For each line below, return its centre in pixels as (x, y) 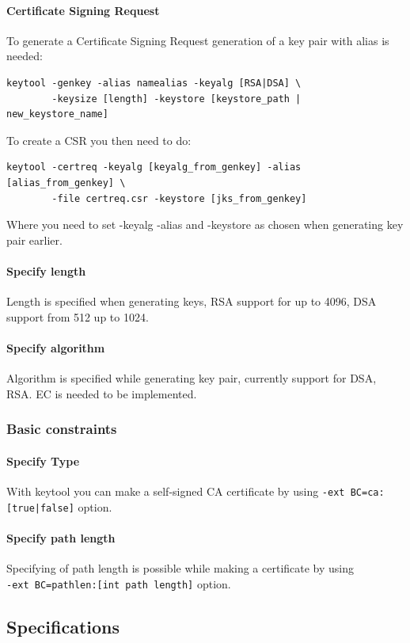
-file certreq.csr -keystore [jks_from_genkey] (179, 198)
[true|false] (40, 508)
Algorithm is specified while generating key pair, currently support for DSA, (192, 378)
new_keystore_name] (57, 114)
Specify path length (61, 537)
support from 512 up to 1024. (78, 316)
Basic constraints (62, 429)
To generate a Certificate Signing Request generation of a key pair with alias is (198, 40)
